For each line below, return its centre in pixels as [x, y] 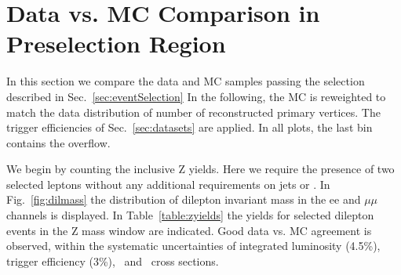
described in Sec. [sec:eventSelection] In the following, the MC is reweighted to [196, 96]
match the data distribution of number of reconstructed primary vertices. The [193, 112]
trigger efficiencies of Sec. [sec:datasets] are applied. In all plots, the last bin [190, 127]
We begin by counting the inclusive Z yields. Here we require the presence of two [200, 169]
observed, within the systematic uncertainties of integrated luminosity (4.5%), [193, 246]
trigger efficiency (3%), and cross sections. [113, 261]
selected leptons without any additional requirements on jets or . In [168, 184]
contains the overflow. [58, 142]
